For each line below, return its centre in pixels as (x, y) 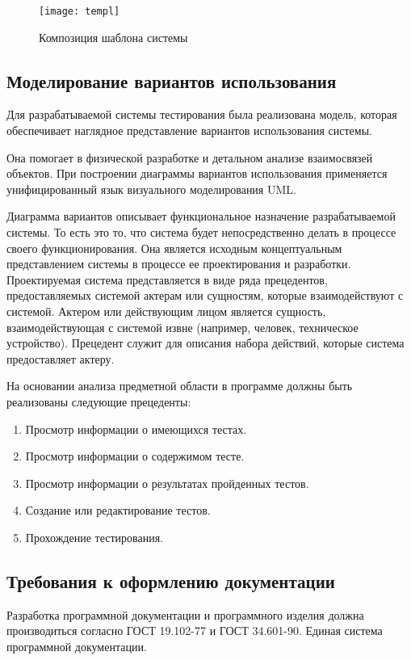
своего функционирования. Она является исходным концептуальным (174, 248)
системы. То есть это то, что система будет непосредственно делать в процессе (201, 232)
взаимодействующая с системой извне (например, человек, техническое (182, 327)
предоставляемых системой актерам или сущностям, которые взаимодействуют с (205, 295)
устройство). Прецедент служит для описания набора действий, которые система (205, 343)
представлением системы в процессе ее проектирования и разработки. (179, 264)
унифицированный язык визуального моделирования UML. (151, 189)
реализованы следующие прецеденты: (99, 401)
